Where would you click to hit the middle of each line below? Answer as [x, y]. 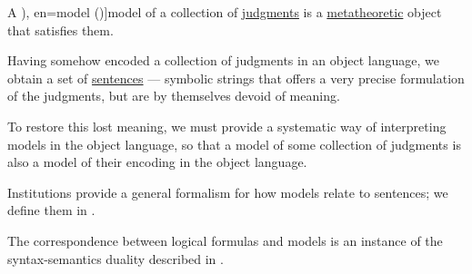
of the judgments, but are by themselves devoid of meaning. [174, 96]
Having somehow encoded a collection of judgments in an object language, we [223, 60]
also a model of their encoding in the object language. [157, 162]
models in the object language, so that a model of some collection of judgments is [234, 144]
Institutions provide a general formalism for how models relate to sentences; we [228, 192]
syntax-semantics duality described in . [115, 258]
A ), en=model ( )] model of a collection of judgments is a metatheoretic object [225, 12]
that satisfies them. [60, 29]
